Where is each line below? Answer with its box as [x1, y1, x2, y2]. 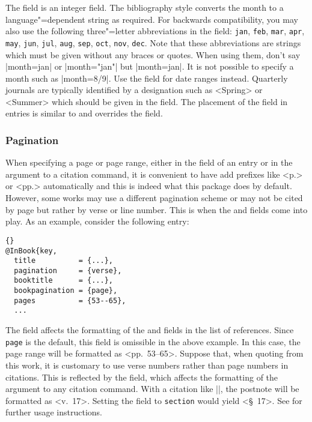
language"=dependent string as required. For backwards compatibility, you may [5, 13, 298, 25]
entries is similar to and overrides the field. [5, 107, 163, 119]
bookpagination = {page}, [14, 286, 118, 295]
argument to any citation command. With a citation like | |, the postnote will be [5, 382, 299, 395]
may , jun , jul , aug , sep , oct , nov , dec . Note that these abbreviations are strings [5, 36, 301, 49]
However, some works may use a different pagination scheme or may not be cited [5, 191, 303, 204]
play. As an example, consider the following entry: [5, 215, 189, 228]
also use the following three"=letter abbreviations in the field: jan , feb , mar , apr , [5, 25, 305, 37]
